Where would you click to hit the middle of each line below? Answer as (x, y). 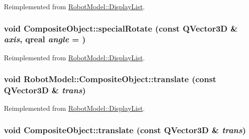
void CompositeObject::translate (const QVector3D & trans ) (125, 130)
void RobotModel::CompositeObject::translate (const (110, 79)
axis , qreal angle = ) (45, 39)
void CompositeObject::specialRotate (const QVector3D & (121, 28)
